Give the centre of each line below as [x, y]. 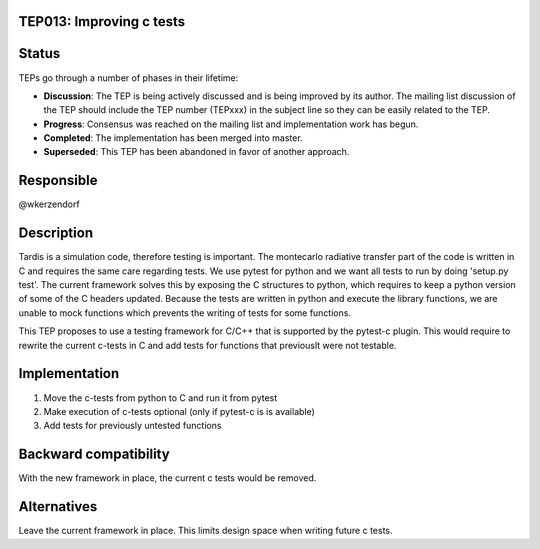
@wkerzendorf [49, 204]
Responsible [58, 180]
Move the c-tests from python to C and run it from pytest [160, 397]
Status [39, 53]
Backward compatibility [94, 454]
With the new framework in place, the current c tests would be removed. [167, 478]
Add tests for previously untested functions [132, 426]
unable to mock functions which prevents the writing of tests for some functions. [185, 312]
